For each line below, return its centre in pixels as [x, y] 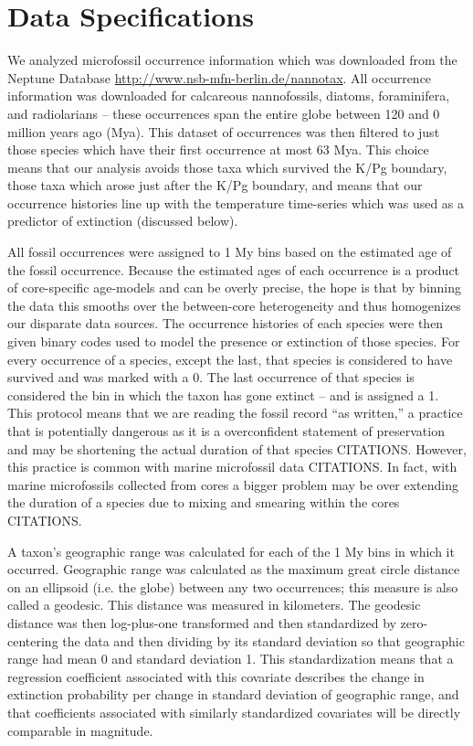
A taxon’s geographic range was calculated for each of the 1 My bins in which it [231, 551]
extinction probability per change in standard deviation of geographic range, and [233, 694]
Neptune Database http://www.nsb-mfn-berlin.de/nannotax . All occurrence [220, 77]
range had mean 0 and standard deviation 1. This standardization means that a [231, 659]
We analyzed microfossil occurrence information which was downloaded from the [232, 60]
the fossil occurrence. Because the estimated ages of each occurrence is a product [234, 269]
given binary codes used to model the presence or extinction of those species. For [234, 341]
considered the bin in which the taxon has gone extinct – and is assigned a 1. [223, 394]
